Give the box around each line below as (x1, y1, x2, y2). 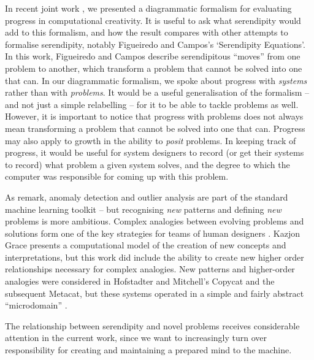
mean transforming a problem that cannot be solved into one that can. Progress (5, 121, 305, 134)
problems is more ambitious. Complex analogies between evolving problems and (5, 215, 304, 228)
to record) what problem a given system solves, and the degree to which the (5, 158, 290, 170)
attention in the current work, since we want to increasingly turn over (5, 331, 267, 344)
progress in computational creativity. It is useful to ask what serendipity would (5, 13, 301, 26)
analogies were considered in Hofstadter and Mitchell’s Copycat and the (5, 275, 275, 288)
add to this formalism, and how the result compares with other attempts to (5, 26, 288, 39)
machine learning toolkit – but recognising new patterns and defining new (5, 202, 281, 215)
